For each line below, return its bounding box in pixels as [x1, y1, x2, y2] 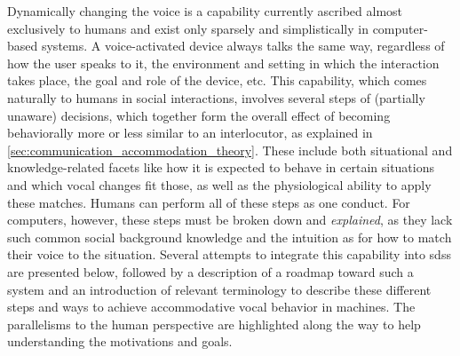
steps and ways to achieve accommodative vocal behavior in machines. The [7, 297, 416, 316]
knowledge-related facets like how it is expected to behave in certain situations [7, 158, 435, 177]
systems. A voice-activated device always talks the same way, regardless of [41, 36, 445, 55]
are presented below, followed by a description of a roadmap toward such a [7, 262, 414, 281]
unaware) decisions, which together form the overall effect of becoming [7, 106, 391, 124]
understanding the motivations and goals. [7, 332, 233, 351]
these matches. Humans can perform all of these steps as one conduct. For [7, 193, 410, 211]
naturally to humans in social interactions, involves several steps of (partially [7, 88, 425, 107]
